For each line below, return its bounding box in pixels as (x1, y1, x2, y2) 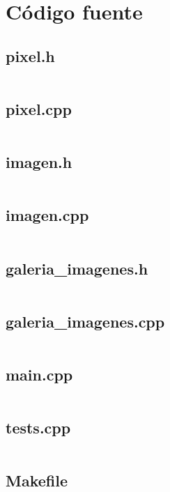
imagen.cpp (6, 204, 89, 226)
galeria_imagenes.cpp (6, 310, 165, 332)
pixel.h (6, 45, 55, 66)
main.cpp (6, 363, 73, 385)
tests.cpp (6, 417, 71, 438)
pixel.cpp (6, 98, 72, 119)
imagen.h (6, 151, 72, 173)
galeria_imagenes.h (6, 257, 148, 279)
